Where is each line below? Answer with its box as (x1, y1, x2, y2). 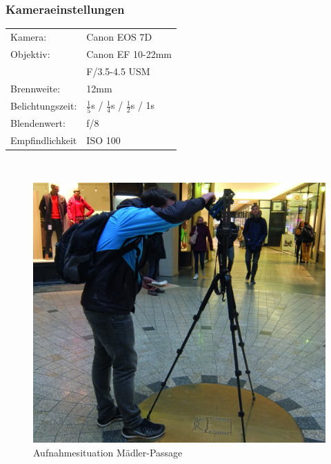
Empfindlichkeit (10, 132, 77, 147)
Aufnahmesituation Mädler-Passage (33, 445, 183, 459)
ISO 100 (86, 132, 121, 147)
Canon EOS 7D (86, 29, 152, 43)
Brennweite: (10, 81, 61, 95)
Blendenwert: (10, 115, 66, 130)
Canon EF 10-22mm (86, 46, 172, 61)
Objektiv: (10, 46, 50, 61)
